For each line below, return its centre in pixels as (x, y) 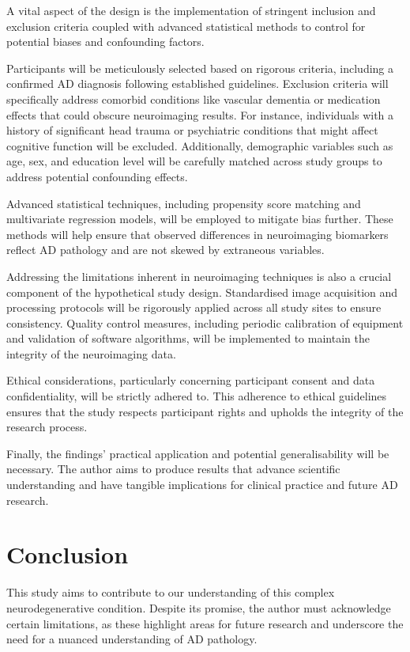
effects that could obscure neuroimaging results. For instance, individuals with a (200, 114)
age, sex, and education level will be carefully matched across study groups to (194, 161)
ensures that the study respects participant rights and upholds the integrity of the (205, 411)
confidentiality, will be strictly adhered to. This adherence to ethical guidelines (197, 396)
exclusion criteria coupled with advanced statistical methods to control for (186, 26)
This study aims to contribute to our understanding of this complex (171, 592)
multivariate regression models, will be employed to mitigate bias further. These (200, 219)
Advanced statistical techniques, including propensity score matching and (184, 203)
